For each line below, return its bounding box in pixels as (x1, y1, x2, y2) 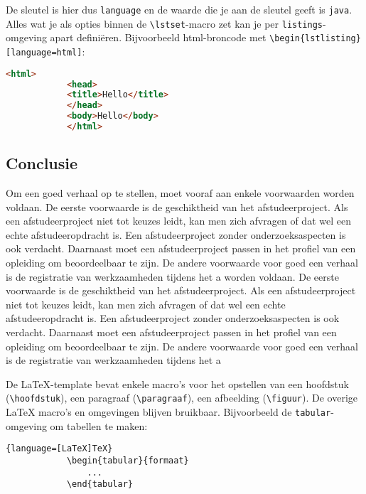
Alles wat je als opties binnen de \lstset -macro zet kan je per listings (6, 16, 323, 31)
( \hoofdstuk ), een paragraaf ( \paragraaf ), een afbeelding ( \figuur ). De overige (6, 390, 358, 405)
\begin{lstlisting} (269, 33, 361, 44)
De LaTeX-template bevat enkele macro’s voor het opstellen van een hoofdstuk (6, 376, 349, 391)
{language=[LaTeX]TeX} (6, 444, 113, 454)
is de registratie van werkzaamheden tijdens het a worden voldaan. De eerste (6, 269, 339, 284)
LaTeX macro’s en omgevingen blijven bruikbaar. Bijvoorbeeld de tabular (6, 404, 331, 419)
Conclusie (6, 152, 78, 174)
